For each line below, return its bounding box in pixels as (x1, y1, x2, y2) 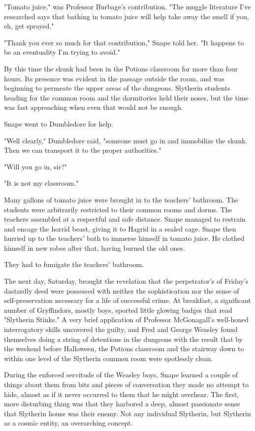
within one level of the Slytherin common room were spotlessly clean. (4, 353, 213, 363)
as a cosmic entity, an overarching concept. (4, 418, 133, 428)
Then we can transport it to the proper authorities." (4, 145, 161, 155)
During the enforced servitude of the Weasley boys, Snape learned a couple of (4, 369, 238, 380)
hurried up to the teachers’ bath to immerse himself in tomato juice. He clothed (4, 233, 245, 243)
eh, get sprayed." (4, 21, 54, 31)
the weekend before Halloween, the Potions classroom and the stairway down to (4, 343, 244, 354)
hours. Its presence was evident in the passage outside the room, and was (4, 73, 224, 83)
